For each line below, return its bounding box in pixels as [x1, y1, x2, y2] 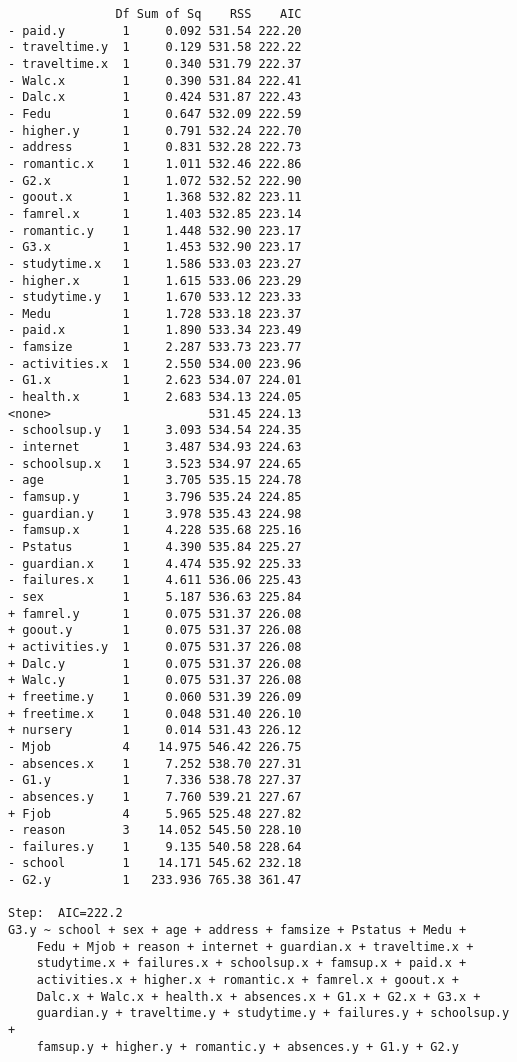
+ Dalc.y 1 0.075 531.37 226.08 [8, 656, 302, 671]
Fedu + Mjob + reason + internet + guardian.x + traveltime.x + [36, 939, 474, 954]
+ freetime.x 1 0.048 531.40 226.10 [8, 706, 302, 721]
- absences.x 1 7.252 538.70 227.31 [8, 756, 302, 771]
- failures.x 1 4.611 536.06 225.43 [8, 573, 302, 588]
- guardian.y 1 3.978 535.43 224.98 [8, 506, 302, 521]
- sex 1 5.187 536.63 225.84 [8, 589, 302, 604]
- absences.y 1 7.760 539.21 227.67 [8, 789, 302, 804]
